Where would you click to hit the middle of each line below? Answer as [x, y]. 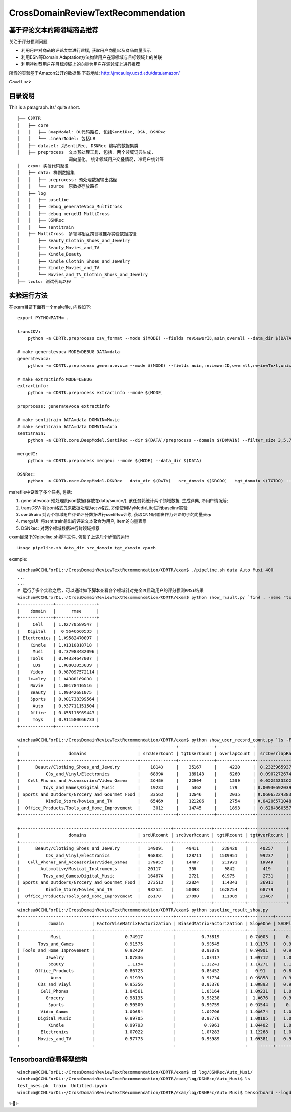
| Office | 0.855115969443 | [58, 713]
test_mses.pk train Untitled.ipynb [63, 1086]
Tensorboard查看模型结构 [48, 1059]
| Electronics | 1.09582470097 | [58, 638]
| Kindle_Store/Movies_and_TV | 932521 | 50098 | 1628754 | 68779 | [153, 889]
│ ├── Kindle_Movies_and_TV [58, 268]
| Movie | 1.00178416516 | [58, 685]
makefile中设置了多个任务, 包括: [40, 492]
